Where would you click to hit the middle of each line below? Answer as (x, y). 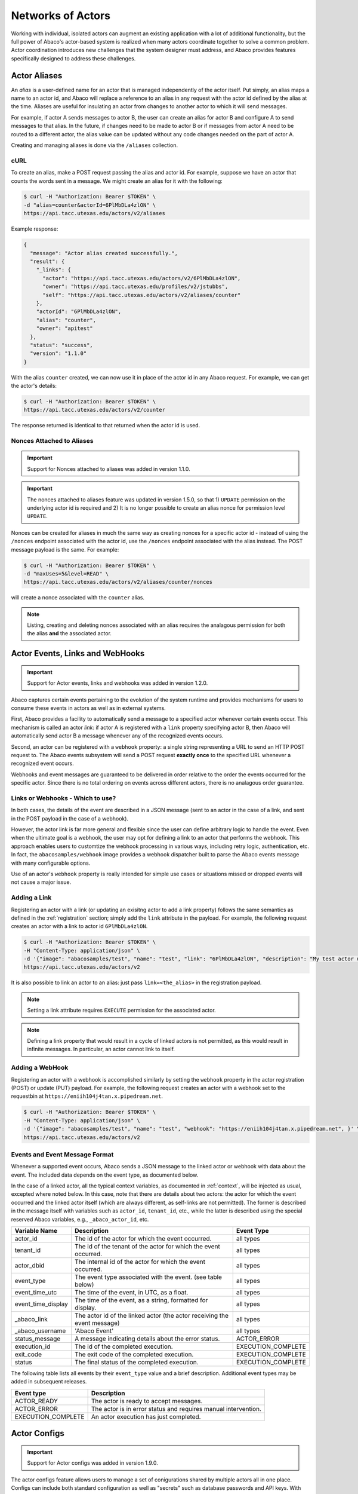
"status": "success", (62, 345)
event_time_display (41, 1304)
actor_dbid (30, 1265)
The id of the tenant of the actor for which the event (148, 1246)
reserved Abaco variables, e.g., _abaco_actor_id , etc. (80, 1219)
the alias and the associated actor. (69, 633)
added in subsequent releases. (49, 1382)
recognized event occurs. (42, 763)
